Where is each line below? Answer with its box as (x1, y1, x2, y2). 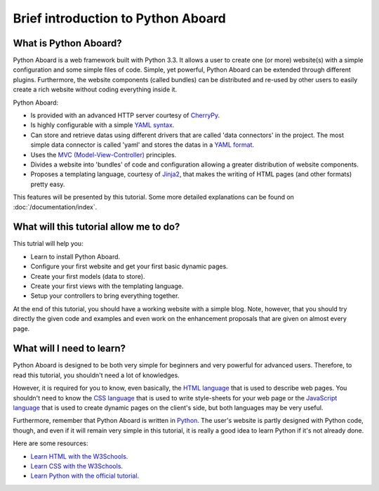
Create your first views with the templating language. (30, 282, 184, 290)
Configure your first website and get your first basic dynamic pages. (30, 262, 228, 270)
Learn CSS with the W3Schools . (30, 461, 123, 470)
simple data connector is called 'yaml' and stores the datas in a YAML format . (30, 140, 255, 149)
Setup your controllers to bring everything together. (30, 292, 180, 300)
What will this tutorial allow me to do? (13, 221, 180, 233)
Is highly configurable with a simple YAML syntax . (30, 121, 175, 129)
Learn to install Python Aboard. (30, 252, 121, 261)
